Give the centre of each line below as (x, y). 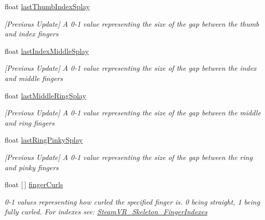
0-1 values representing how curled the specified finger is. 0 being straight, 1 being (132, 201)
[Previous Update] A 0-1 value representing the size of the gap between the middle (133, 113)
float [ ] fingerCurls (34, 184)
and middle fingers (34, 78)
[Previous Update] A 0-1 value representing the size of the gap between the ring (129, 157)
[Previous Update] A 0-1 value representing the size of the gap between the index (131, 68)
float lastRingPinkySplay (44, 140)
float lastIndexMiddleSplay (47, 51)
